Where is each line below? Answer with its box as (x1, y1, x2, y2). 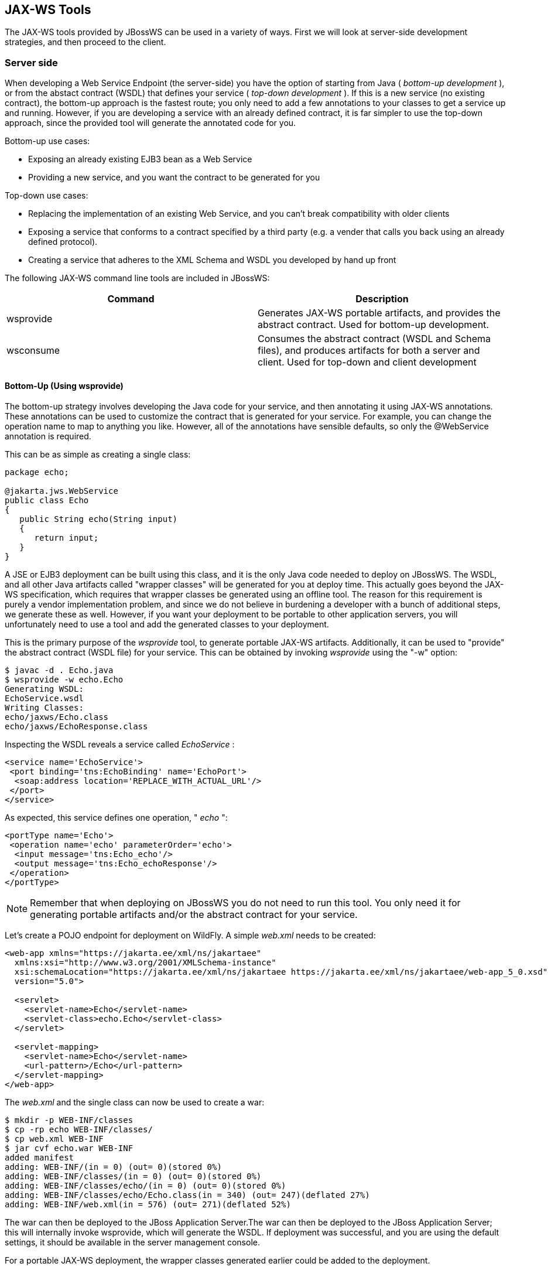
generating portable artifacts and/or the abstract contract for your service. (30, 909, 358, 921)
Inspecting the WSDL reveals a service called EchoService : (5, 739, 235, 750)
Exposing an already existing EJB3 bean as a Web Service (28, 154, 252, 165)
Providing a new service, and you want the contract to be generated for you (28, 172, 320, 183)
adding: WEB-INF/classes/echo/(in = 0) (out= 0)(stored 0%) (5, 1181, 286, 1191)
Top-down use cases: (5, 190, 88, 201)
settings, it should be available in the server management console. (5, 1237, 260, 1248)
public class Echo (5, 496, 89, 506)
